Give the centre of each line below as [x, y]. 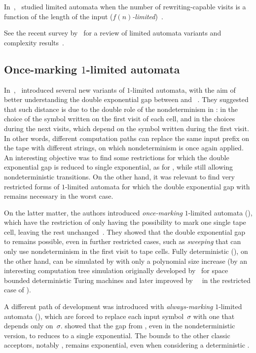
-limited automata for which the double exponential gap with [157, 186]
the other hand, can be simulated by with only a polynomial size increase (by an [126, 261]
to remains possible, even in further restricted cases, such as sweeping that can [123, 241]
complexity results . [34, 42]
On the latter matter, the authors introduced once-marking [93, 212]
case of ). [18, 290]
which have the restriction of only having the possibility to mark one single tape [125, 222]
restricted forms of [32, 186]
